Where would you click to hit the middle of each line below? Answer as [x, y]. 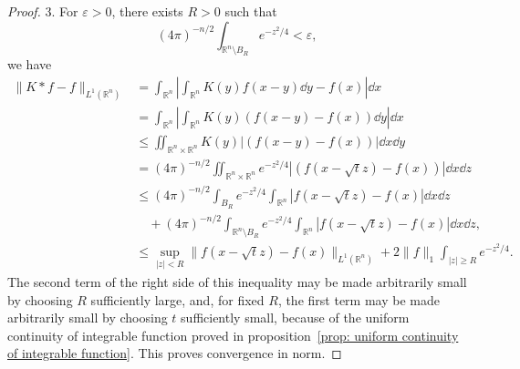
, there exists [147, 11]
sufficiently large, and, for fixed [177, 299]
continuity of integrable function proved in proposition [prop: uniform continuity [233, 335]
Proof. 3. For [43, 11]
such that [251, 11]
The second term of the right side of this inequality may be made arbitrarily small [237, 282]
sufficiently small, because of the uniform [295, 318]
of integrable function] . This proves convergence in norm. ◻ [175, 353]
